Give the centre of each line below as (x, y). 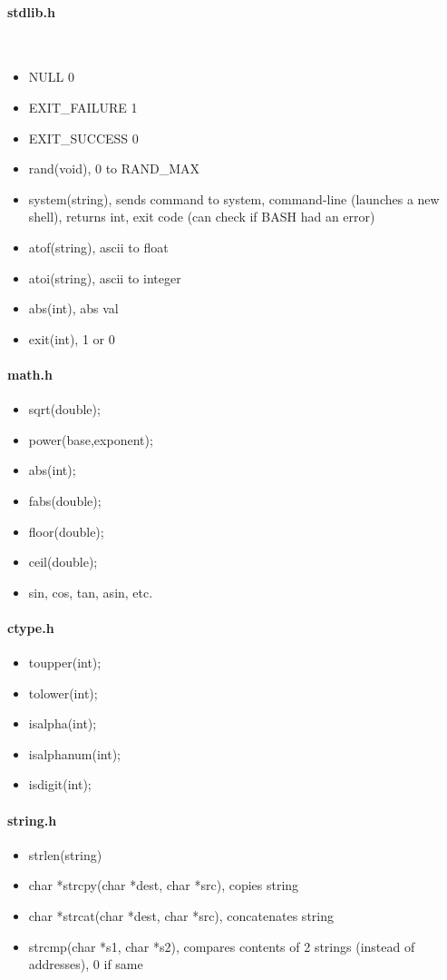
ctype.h (31, 627)
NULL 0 (51, 77)
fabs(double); (65, 500)
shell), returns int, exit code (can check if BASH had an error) (202, 217)
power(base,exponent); (91, 439)
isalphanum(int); (75, 753)
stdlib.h (31, 11)
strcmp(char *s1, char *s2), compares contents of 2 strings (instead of (222, 946)
